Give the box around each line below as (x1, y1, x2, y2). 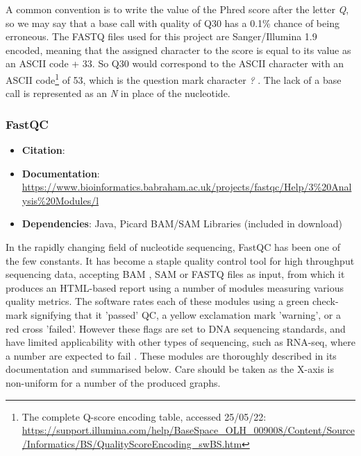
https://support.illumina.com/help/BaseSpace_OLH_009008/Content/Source (22, 423, 355, 437)
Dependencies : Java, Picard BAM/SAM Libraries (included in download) (22, 216, 342, 231)
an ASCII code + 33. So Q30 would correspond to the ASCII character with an (6, 56, 344, 71)
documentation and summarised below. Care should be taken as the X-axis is (6, 362, 335, 376)
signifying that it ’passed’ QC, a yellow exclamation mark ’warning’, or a (31, 307, 342, 322)
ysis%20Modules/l (22, 193, 99, 207)
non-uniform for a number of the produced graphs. (6, 375, 221, 389)
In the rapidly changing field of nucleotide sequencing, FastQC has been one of (6, 240, 340, 254)
